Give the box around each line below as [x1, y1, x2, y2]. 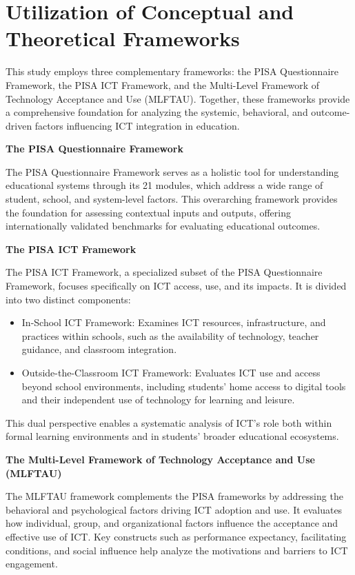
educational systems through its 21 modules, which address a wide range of [6, 178, 323, 192]
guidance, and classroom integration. [21, 342, 177, 356]
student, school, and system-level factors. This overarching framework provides [6, 192, 338, 206]
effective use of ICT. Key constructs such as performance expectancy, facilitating [6, 529, 347, 543]
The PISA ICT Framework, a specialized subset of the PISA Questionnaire [6, 265, 323, 279]
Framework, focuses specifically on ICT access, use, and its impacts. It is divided [6, 279, 347, 293]
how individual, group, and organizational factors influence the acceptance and [6, 516, 338, 530]
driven [6, 118, 32, 132]
